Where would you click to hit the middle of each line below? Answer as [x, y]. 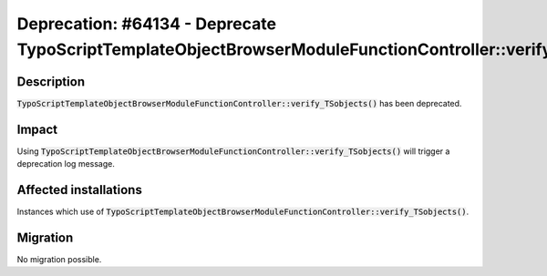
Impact [37, 129]
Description [51, 82]
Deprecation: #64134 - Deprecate [147, 24]
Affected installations [80, 190]
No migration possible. [59, 259]
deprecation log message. [66, 164]
